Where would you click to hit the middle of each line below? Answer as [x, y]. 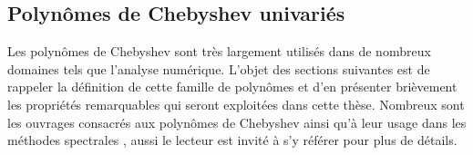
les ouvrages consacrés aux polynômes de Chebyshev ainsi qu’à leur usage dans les [237, 122]
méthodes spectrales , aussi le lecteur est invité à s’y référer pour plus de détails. [232, 140]
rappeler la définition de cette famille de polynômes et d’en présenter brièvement [232, 87]
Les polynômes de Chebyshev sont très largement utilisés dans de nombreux [219, 51]
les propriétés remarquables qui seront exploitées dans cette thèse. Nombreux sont [236, 104]
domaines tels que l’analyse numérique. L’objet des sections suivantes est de [219, 68]
